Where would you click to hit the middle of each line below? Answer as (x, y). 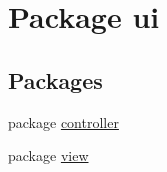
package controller (63, 121)
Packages (55, 79)
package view (48, 155)
